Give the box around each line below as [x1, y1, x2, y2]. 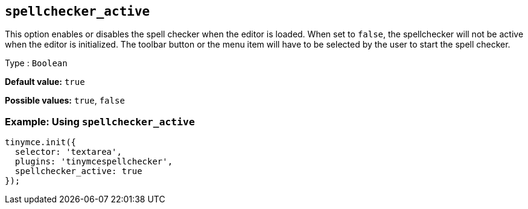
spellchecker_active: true [14, 166, 142, 176]
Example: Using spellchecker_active [5, 115, 195, 128]
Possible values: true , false [5, 95, 125, 106]
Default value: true [5, 76, 85, 87]
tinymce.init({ [5, 137, 77, 148]
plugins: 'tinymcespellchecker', [14, 157, 173, 167]
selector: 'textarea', [14, 147, 122, 157]
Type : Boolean [5, 58, 68, 69]
